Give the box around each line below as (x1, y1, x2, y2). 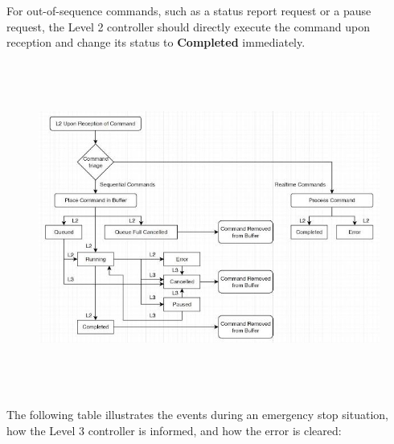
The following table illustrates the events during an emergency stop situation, (6, 406, 388, 423)
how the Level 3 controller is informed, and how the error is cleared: (6, 421, 342, 438)
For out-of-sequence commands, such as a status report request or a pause (6, 2, 371, 18)
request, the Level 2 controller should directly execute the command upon (6, 18, 370, 35)
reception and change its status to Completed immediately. (6, 34, 306, 51)
